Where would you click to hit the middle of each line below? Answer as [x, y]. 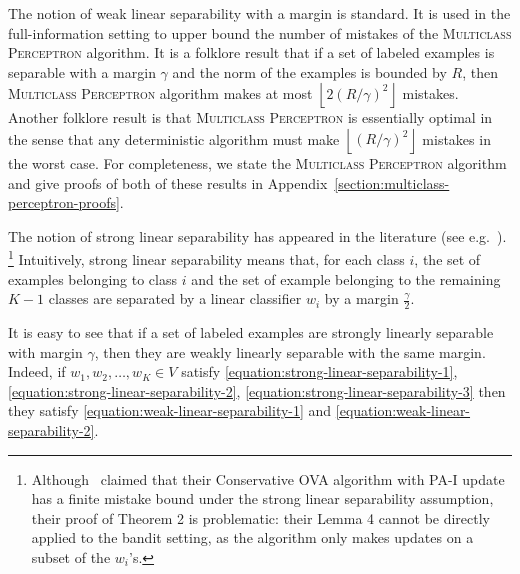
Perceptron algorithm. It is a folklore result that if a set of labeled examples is [251, 52]
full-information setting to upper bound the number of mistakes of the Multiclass [260, 32]
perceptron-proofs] [64, 202]
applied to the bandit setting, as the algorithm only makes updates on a [252, 537]
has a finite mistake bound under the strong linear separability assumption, [262, 498]
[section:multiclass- [392, 182]
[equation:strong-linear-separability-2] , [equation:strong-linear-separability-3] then [257, 390]
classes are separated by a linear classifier [175, 298]
